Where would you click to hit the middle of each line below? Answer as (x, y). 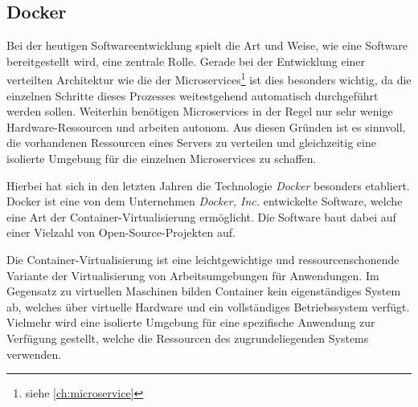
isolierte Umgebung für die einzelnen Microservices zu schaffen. (162, 159)
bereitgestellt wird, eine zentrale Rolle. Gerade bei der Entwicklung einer (186, 61)
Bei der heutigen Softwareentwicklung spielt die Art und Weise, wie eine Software (207, 45)
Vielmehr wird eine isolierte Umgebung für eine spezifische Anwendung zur (191, 322)
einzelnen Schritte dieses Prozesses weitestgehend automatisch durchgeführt (193, 95)
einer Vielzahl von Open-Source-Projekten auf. (121, 232)
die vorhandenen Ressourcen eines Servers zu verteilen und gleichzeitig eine (191, 142)
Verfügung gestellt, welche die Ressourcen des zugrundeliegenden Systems (188, 338)
